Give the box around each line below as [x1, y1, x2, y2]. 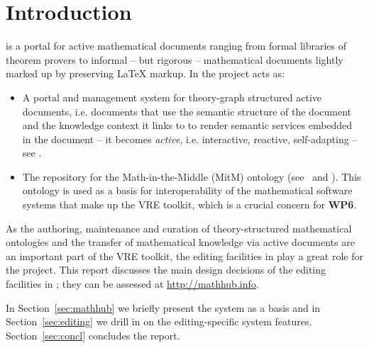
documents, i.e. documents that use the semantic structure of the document [22, 103, 351, 118]
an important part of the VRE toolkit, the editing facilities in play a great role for [6, 248, 363, 263]
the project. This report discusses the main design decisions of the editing [6, 262, 326, 277]
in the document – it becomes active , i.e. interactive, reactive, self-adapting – [22, 131, 358, 146]
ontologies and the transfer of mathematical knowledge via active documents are [6, 235, 355, 249]
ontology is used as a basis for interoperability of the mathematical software [22, 183, 353, 198]
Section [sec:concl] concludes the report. [6, 327, 180, 342]
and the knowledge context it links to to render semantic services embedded [22, 118, 353, 133]
